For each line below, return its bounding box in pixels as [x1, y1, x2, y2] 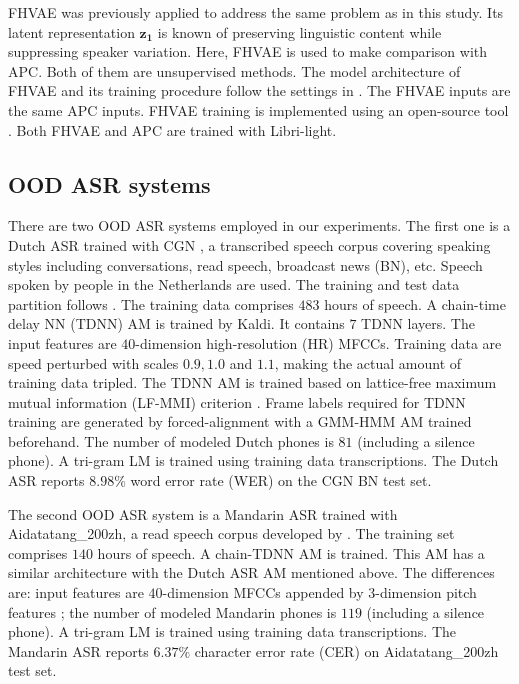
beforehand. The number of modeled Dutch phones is [8, 430, 334, 451]
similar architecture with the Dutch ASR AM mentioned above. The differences [8, 562, 495, 583]
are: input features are [8, 582, 144, 603]
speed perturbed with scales [8, 352, 179, 373]
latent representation [8, 21, 135, 42]
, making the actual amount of [274, 352, 462, 373]
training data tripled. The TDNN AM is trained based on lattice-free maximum [8, 372, 497, 393]
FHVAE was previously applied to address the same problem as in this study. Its [8, 2, 504, 22]
